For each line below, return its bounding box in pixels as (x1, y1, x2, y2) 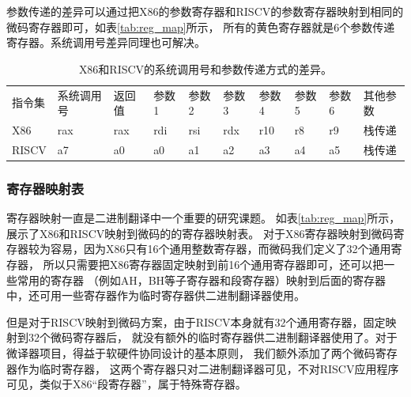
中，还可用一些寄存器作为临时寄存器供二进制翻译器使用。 (6, 287, 305, 304)
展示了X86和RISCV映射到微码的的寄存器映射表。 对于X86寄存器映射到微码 (6, 225, 394, 241)
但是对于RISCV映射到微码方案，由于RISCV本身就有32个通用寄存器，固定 (6, 313, 386, 330)
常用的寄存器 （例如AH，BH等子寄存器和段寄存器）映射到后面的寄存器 (17, 271, 386, 288)
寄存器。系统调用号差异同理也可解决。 (6, 34, 205, 51)
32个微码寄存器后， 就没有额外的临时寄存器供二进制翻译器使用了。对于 (28, 329, 398, 346)
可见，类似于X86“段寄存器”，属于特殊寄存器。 (6, 376, 247, 392)
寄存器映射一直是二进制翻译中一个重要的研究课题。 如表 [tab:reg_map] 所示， (6, 210, 401, 226)
